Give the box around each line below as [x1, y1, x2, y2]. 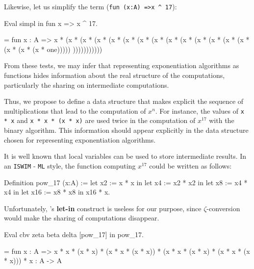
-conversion [206, 203, 240, 213]
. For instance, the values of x [155, 105, 244, 116]
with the [209, 115, 234, 125]
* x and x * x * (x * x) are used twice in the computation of [4, 115, 196, 125]
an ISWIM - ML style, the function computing [4, 160, 136, 171]
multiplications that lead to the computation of [4, 105, 146, 116]
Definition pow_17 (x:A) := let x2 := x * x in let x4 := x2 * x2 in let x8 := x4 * [4, 177, 248, 187]
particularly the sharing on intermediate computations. [4, 79, 169, 90]
